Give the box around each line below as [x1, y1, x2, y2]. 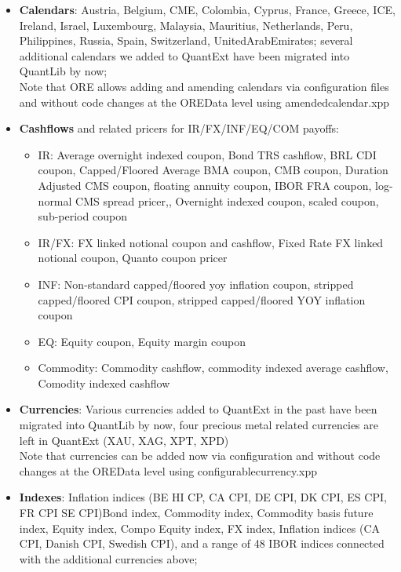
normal [38, 192, 72, 209]
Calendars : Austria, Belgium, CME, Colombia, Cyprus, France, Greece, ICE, [19, 2, 396, 17]
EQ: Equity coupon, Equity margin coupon [38, 333, 246, 349]
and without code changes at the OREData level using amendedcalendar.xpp [19, 93, 390, 110]
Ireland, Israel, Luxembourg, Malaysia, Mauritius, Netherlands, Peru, [19, 16, 353, 33]
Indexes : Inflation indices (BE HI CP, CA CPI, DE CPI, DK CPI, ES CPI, [19, 489, 387, 505]
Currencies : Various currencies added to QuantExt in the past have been [19, 401, 377, 417]
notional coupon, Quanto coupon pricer [38, 250, 228, 266]
